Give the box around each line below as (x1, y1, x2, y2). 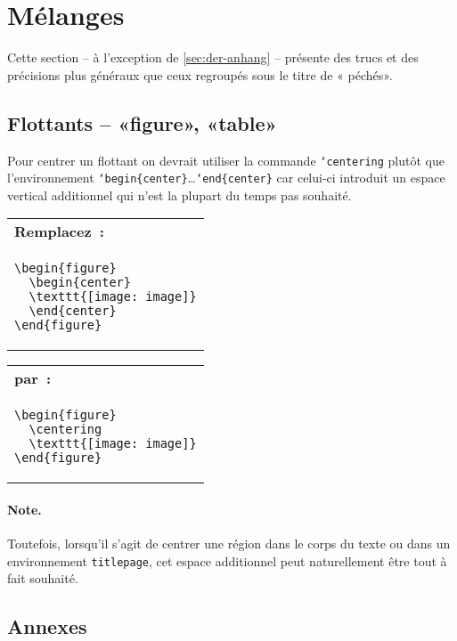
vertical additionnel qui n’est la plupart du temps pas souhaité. (7, 185, 352, 204)
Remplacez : (14, 221, 104, 242)
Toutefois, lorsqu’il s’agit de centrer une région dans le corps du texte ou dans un (7, 534, 451, 553)
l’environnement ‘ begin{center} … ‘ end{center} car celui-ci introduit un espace (7, 168, 445, 187)
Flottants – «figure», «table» (7, 109, 277, 136)
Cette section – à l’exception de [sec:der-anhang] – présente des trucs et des (7, 48, 419, 67)
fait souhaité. (7, 569, 78, 588)
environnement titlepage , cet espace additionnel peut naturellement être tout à (7, 551, 447, 570)
